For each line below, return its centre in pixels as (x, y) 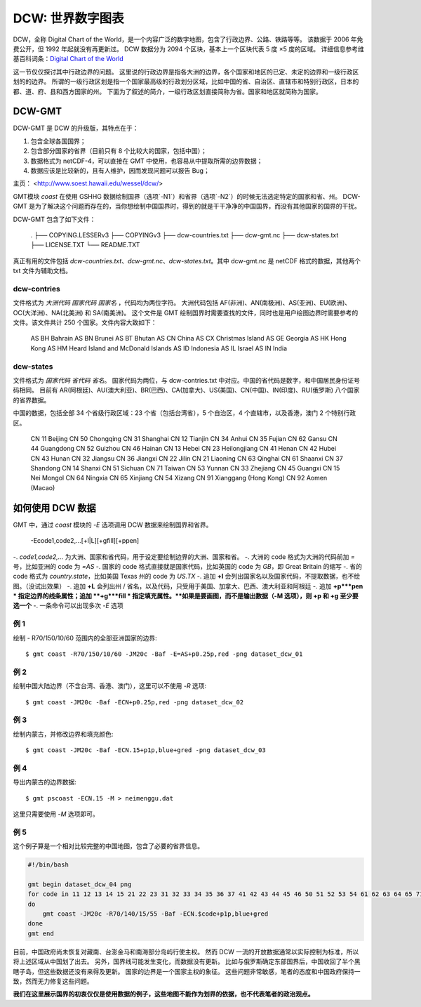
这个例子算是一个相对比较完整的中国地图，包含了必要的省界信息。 (108, 846)
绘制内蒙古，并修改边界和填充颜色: (63, 734)
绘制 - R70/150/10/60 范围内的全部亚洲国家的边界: (85, 638)
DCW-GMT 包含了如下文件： (54, 219)
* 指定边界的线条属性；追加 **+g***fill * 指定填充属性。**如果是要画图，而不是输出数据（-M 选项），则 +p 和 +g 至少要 (186, 596)
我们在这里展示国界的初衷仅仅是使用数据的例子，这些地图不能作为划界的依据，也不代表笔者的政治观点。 (163, 994)
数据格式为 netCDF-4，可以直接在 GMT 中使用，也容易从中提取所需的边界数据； (147, 161)
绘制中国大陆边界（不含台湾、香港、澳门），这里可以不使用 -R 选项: (110, 686)
